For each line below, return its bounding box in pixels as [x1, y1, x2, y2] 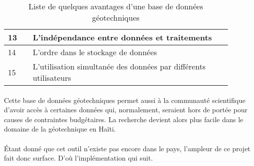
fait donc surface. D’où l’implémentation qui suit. [4, 153, 153, 163]
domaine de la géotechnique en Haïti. [4, 124, 116, 134]
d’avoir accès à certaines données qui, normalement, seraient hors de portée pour [4, 104, 248, 115]
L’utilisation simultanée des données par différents [33, 61, 206, 72]
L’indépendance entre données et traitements [33, 32, 212, 43]
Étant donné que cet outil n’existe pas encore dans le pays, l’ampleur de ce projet [4, 143, 251, 153]
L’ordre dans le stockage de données [33, 46, 157, 58]
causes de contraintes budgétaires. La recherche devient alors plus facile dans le [4, 114, 244, 124]
